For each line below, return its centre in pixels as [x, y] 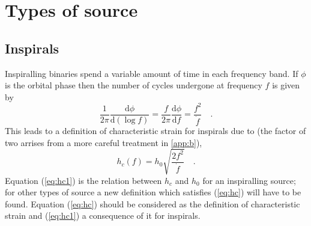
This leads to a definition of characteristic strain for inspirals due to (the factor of [155, 130]
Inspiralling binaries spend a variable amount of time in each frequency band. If [152, 73]
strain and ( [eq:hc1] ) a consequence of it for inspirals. [103, 215]
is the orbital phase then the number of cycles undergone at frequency [134, 85]
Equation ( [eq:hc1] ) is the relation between [83, 180]
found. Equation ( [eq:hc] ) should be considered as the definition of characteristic [152, 203]
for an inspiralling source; [249, 180]
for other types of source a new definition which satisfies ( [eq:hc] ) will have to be [153, 192]
